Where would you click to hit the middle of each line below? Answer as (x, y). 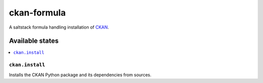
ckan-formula (37, 13)
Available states (34, 41)
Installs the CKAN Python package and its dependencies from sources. (80, 75)
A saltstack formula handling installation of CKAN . (59, 27)
